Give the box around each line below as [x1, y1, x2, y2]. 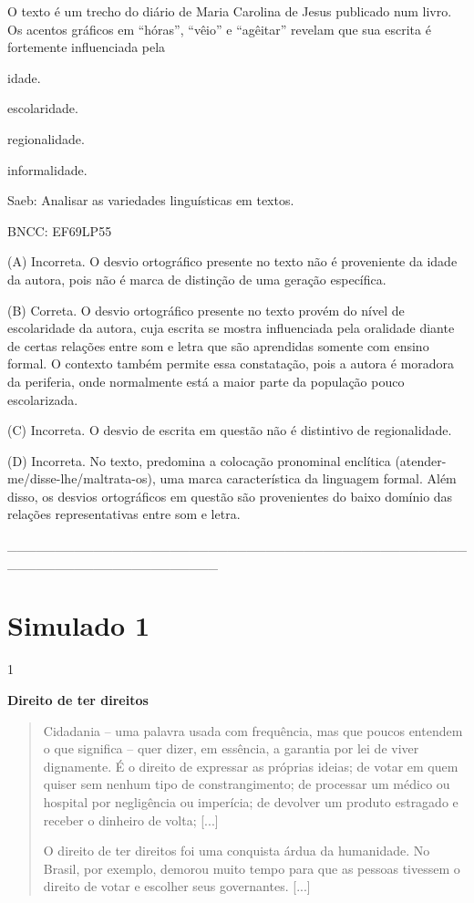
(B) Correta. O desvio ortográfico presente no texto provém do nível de [7, 300, 405, 319]
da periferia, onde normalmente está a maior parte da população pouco [7, 371, 405, 390]
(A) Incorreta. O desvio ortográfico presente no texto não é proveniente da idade [7, 252, 458, 271]
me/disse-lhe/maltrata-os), [7, 469, 156, 488]
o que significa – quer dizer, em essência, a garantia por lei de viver [43, 739, 419, 758]
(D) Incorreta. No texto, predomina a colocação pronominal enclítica [7, 451, 391, 470]
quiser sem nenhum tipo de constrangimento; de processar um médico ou [43, 774, 450, 794]
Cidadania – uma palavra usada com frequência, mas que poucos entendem [43, 721, 463, 740]
